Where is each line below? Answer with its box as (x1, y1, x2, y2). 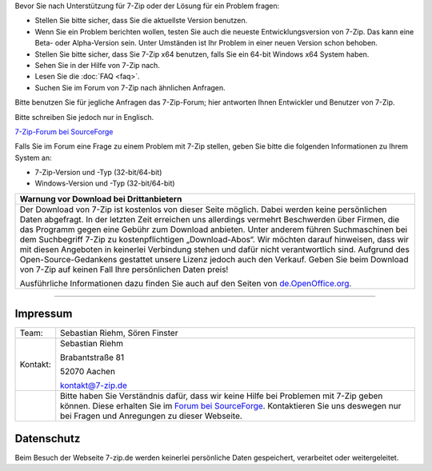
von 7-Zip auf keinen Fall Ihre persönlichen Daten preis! (19, 264, 229, 275)
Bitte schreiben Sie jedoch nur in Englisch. (14, 112, 154, 122)
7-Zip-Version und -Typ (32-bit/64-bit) (34, 168, 162, 178)
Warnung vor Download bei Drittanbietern (19, 193, 182, 204)
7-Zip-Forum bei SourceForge (14, 126, 114, 136)
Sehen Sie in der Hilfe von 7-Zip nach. (34, 60, 160, 70)
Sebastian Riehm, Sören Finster (60, 328, 178, 339)
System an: (14, 153, 52, 162)
